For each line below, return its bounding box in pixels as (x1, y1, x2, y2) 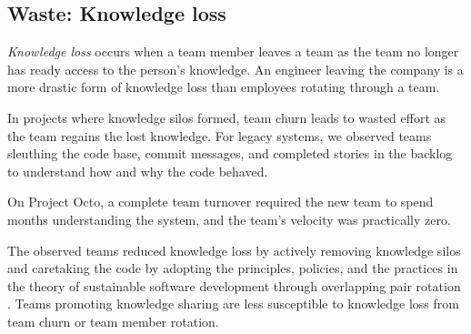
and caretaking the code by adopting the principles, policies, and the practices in (7, 258, 458, 278)
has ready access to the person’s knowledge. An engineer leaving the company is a (7, 59, 464, 78)
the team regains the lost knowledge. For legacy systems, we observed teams (7, 126, 432, 145)
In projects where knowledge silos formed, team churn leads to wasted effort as (7, 107, 446, 127)
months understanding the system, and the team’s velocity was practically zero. (7, 209, 451, 228)
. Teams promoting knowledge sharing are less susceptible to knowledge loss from (7, 294, 459, 313)
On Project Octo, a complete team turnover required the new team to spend (7, 192, 434, 211)
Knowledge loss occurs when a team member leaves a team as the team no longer (7, 42, 459, 61)
